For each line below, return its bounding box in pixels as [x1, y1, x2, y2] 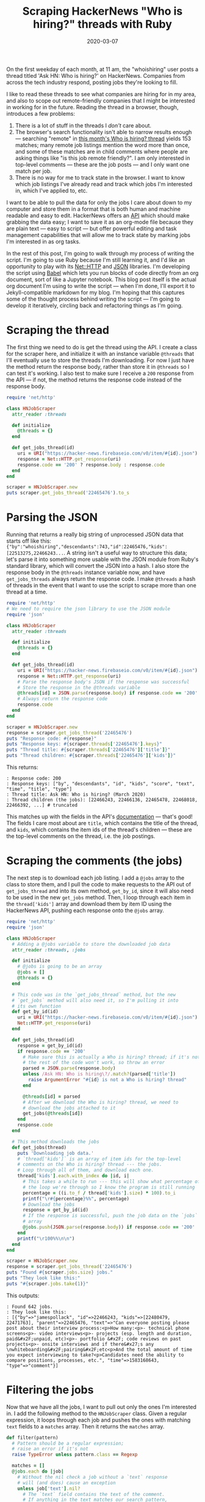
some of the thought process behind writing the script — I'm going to [6, 295, 180, 303]
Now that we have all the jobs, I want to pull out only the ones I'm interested [6, 1403, 197, 1410]
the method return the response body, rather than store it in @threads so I [6, 363, 190, 370]
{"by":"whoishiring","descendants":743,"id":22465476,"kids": [6, 544, 168, 550]
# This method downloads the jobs [12, 1138, 99, 1145]
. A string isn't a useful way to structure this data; [63, 549, 187, 557]
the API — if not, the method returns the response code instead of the [6, 375, 182, 383]
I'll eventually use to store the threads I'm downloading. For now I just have [6, 357, 195, 364]
